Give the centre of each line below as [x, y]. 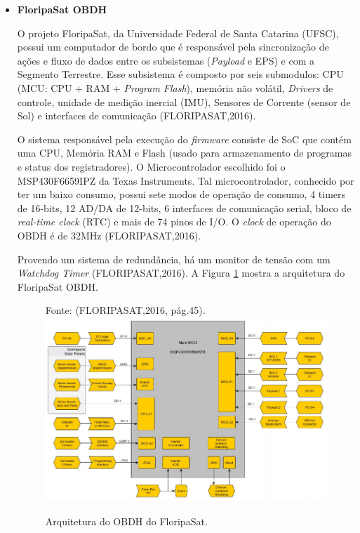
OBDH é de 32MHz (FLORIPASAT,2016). [109, 235]
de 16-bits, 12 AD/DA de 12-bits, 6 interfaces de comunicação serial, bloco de [184, 208]
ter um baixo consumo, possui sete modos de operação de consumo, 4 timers [181, 194]
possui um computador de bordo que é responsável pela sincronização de [173, 47]
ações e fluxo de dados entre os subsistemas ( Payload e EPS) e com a [166, 60]
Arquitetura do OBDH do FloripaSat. [126, 521]
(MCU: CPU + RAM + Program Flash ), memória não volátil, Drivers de [175, 87]
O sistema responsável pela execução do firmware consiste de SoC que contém [184, 139]
